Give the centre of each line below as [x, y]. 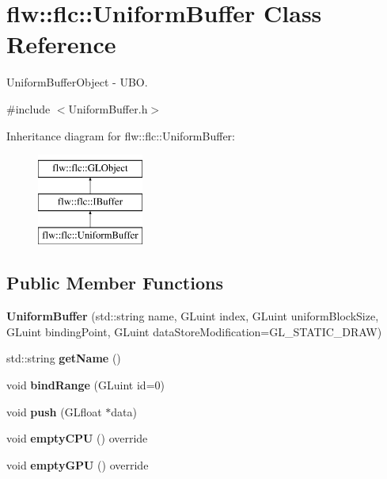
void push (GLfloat [54, 411]
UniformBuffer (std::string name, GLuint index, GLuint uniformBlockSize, [193, 316]
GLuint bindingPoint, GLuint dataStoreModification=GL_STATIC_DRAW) [194, 331]
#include [28, 108]
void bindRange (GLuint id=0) [85, 385]
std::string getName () [64, 358]
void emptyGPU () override [78, 464]
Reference [61, 44]
